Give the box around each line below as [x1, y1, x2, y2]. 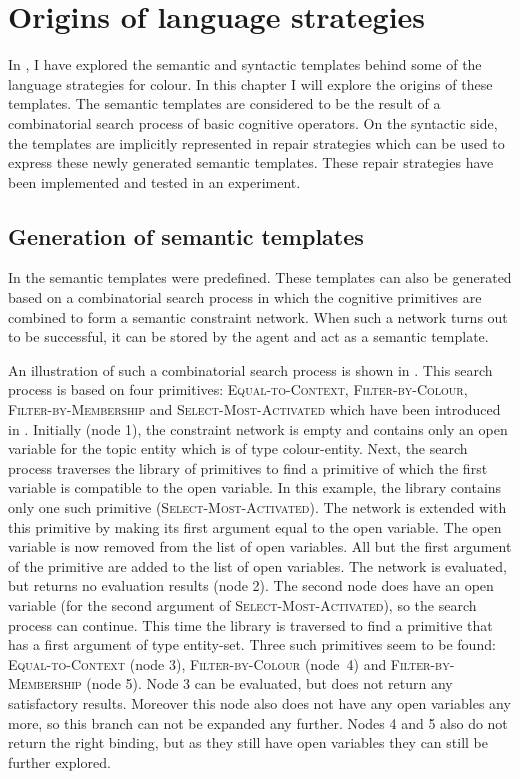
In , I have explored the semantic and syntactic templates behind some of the [8, 54, 482, 75]
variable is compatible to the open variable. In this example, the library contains [8, 477, 502, 498]
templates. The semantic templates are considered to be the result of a [8, 93, 441, 114]
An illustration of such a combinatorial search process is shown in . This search [8, 359, 493, 380]
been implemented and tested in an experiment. [8, 171, 301, 192]
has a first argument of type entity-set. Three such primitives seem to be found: [8, 634, 496, 655]
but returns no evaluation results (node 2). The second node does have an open [8, 575, 494, 596]
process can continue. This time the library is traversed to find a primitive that [8, 614, 493, 635]
